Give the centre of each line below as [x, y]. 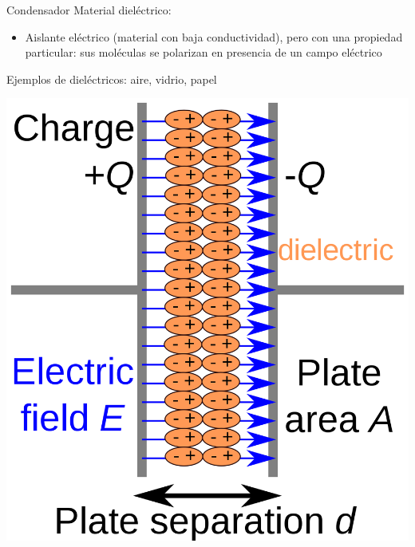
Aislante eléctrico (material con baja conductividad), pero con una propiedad [214, 36]
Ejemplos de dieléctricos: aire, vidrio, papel [112, 79]
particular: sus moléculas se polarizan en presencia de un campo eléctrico [204, 52]
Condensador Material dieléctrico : [89, 10]
